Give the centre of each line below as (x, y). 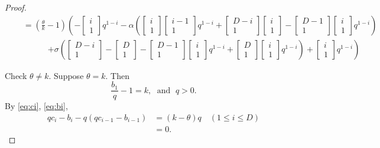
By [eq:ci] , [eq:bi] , (36, 106)
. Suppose (66, 75)
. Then (117, 75)
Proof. (16, 7)
